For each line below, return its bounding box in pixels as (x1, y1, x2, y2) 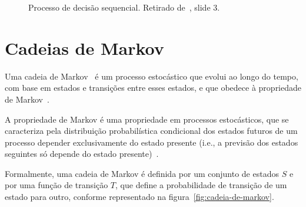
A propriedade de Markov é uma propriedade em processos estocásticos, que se (5, 113, 289, 125)
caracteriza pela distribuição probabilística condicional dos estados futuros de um (5, 124, 298, 137)
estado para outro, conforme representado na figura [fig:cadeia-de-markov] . (5, 190, 274, 203)
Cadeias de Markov (5, 35, 164, 60)
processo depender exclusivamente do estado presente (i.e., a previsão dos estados (5, 136, 298, 148)
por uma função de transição (5, 179, 108, 191)
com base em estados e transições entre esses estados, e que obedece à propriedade (5, 81, 302, 94)
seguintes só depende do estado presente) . (5, 147, 159, 160)
